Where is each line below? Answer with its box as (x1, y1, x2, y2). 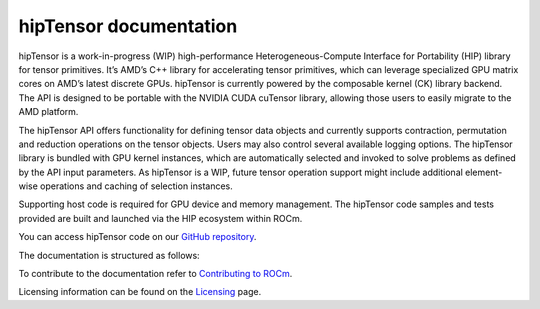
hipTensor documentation (18, 15, 238, 37)
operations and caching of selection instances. (40, 180, 234, 192)
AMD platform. (18, 106, 79, 118)
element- (465, 166, 503, 178)
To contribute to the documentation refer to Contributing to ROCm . (18, 268, 293, 280)
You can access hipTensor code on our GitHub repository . (18, 231, 257, 243)
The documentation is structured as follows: (18, 249, 200, 261)
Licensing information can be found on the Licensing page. (18, 286, 262, 298)
